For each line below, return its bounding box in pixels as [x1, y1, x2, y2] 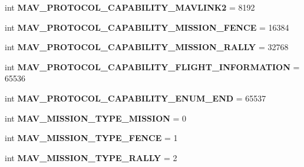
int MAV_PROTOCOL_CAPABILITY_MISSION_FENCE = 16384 [5, 21, 289, 33]
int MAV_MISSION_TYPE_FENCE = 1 [5, 132, 178, 144]
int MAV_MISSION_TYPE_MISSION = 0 [5, 112, 187, 124]
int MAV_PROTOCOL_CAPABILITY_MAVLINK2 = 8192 [5, 1, 255, 13]
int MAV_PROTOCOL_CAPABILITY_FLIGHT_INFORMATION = [5, 60, 300, 73]
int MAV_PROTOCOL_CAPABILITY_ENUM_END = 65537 [5, 91, 266, 104]
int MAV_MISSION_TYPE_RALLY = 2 [5, 151, 177, 163]
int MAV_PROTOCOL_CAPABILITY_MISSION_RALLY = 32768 [5, 41, 289, 53]
